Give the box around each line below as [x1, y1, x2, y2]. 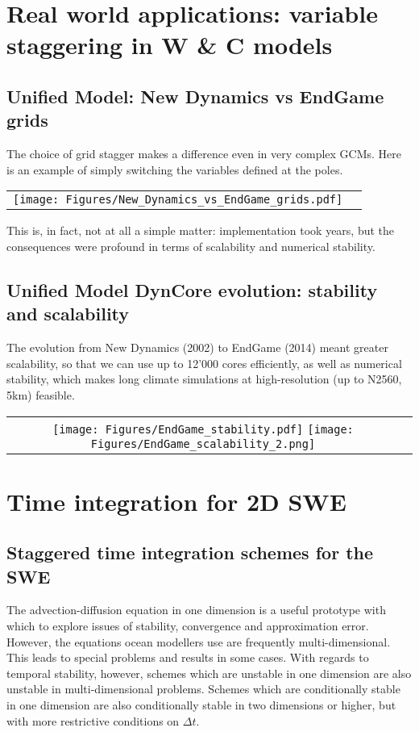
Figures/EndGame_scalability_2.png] [90, 437, 316, 450]
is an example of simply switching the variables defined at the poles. [6, 161, 343, 178]
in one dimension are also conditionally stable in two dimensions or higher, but [6, 696, 396, 713]
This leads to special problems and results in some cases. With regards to [6, 649, 369, 666]
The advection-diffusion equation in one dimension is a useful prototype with [6, 601, 386, 618]
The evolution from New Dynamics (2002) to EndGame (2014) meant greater [6, 339, 388, 356]
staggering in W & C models [6, 28, 333, 61]
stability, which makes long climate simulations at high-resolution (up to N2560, [6, 370, 402, 387]
